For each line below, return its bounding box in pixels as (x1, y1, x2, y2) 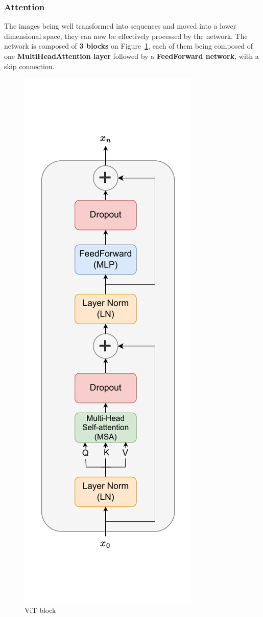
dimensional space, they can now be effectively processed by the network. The (4, 30, 248, 41)
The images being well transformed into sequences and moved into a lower (4, 20, 236, 31)
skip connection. (4, 60, 55, 71)
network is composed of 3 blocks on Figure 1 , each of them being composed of (4, 40, 253, 51)
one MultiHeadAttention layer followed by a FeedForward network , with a (4, 51, 259, 61)
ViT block (25, 604, 56, 615)
